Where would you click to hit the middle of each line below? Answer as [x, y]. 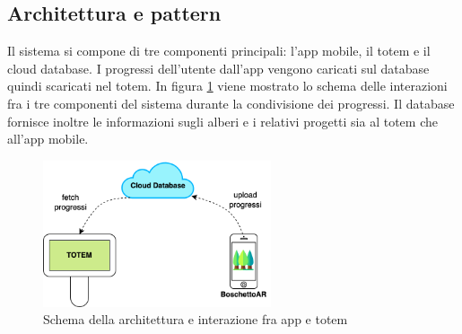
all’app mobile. [48, 139]
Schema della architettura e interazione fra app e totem [196, 319]
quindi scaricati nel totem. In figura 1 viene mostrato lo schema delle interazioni [227, 86]
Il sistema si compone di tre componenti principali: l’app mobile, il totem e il [219, 51]
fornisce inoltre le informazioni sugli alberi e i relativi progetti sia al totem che [222, 121]
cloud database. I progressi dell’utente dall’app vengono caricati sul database [218, 68]
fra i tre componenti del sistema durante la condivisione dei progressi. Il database [231, 103]
